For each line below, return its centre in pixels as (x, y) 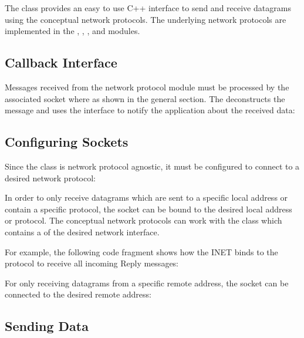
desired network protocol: (50, 178)
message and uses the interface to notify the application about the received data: (150, 110)
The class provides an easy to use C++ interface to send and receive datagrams (148, 8)
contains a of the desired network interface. (82, 231)
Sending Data (47, 326)
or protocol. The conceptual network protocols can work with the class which (143, 220)
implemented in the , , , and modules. (72, 31)
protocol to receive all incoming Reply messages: (92, 263)
